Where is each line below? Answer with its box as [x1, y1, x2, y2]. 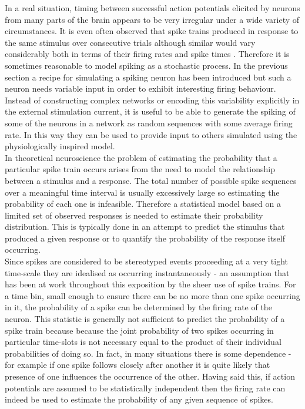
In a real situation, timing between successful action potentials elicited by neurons [5, 2, 300, 14]
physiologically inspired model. [5, 140, 115, 152]
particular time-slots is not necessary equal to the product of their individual [5, 336, 281, 348]
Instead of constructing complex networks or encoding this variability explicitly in [5, 93, 300, 106]
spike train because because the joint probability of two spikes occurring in [5, 324, 274, 336]
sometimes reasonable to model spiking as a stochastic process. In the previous [5, 59, 288, 71]
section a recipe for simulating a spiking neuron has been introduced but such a [5, 71, 291, 83]
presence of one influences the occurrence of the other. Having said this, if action [5, 370, 295, 382]
